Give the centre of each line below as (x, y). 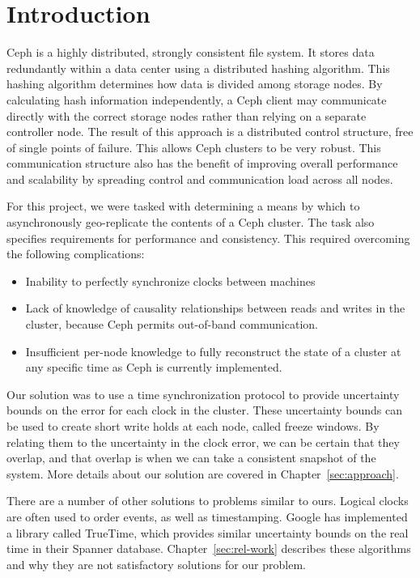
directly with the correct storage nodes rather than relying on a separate (187, 115)
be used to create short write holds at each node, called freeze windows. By (193, 426)
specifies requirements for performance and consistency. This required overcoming (208, 238)
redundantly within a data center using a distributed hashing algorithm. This (198, 68)
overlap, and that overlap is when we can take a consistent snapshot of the (191, 458)
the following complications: (76, 254)
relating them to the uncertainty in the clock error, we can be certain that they (203, 442)
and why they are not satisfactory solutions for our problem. (156, 564)
